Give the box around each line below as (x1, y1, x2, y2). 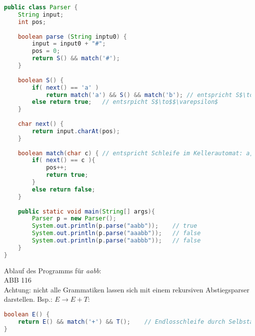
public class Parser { (4, 4, 78, 11)
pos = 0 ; (32, 48, 60, 55)
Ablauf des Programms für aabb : (4, 265, 102, 275)
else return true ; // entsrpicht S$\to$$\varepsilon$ (32, 98, 218, 106)
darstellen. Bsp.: (4, 294, 52, 304)
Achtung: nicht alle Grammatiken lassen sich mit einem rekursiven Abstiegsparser (4, 284, 250, 294)
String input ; (18, 11, 64, 18)
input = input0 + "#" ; (32, 40, 106, 48)
